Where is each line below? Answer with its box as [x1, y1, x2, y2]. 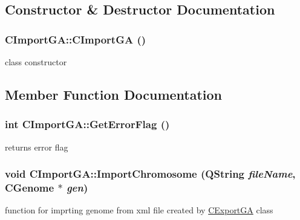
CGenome [5, 180, 54, 195]
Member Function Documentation [5, 85, 223, 103]
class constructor [5, 56, 67, 68]
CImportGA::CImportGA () [5, 31, 146, 47]
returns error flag [5, 140, 68, 153]
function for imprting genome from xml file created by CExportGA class [5, 204, 273, 216]
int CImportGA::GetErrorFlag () [5, 117, 170, 132]
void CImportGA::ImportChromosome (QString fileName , [5, 166, 296, 181]
